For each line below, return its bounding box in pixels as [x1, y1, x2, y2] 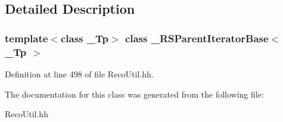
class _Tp [60, 30, 108, 45]
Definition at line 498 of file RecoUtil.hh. [5, 67, 154, 80]
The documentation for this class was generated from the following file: [5, 87, 264, 100]
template [5, 30, 48, 45]
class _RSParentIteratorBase [125, 30, 269, 45]
